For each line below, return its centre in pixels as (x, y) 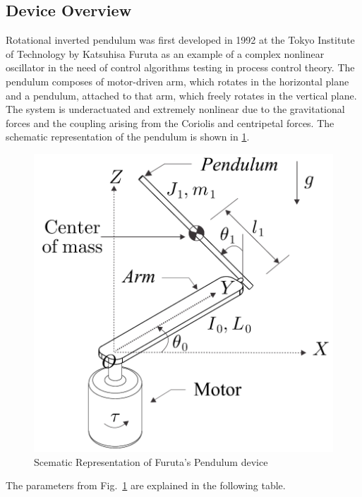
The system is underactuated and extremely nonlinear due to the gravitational (175, 109)
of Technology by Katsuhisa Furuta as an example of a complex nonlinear (165, 53)
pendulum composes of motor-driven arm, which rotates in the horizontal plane (177, 81)
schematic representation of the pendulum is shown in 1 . (128, 137)
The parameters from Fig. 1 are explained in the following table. (146, 485)
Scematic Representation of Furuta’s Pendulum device (151, 461)
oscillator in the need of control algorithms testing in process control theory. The (180, 67)
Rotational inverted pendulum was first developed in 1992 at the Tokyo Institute (180, 40)
